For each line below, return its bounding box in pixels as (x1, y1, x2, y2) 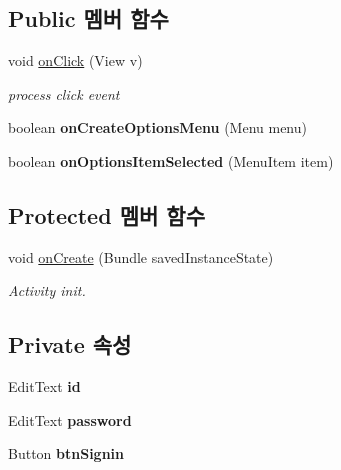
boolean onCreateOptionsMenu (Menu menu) (8, 117, 307, 138)
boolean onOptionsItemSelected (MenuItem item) (8, 150, 334, 171)
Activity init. (8, 280, 86, 301)
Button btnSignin (8, 443, 125, 464)
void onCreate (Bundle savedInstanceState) (8, 246, 274, 267)
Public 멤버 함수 (8, 3, 169, 34)
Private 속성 (8, 329, 132, 360)
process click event (8, 83, 120, 104)
